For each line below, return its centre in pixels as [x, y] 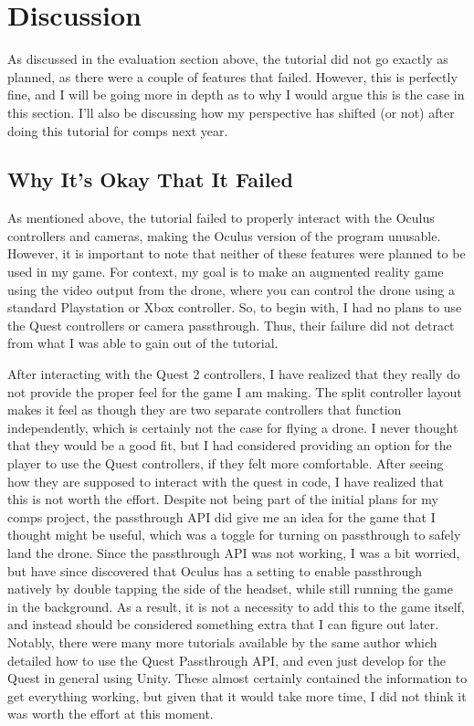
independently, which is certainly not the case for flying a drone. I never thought [233, 427]
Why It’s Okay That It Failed [150, 179]
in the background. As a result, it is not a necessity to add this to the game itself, [236, 606]
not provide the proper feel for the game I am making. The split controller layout [235, 391]
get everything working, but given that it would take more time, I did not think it [237, 695]
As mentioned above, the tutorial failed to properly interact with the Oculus [221, 218]
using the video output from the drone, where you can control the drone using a [231, 289]
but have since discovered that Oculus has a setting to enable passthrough [215, 570]
